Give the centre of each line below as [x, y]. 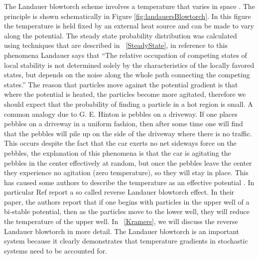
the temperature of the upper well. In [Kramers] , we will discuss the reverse [121, 221]
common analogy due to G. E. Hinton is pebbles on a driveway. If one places [121, 114]
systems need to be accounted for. [56, 250]
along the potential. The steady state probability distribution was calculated [121, 35]
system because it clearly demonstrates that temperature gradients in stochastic [126, 241]
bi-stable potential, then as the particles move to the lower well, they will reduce [127, 211]
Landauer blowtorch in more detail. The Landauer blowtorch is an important [122, 231]
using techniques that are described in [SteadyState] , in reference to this [116, 45]
